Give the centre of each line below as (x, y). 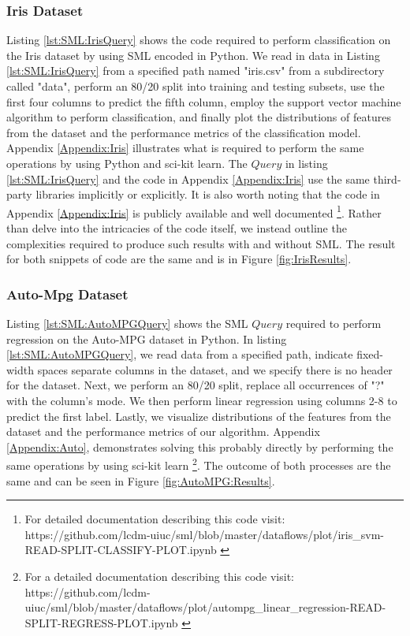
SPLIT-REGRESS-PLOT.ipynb (101, 622)
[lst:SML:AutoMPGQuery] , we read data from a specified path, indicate (180, 354)
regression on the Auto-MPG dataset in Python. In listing (147, 338)
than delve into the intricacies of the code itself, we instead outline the (177, 228)
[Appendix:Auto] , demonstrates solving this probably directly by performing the (200, 446)
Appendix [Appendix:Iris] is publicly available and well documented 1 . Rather (194, 211)
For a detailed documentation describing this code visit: (159, 576)
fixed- (370, 354)
